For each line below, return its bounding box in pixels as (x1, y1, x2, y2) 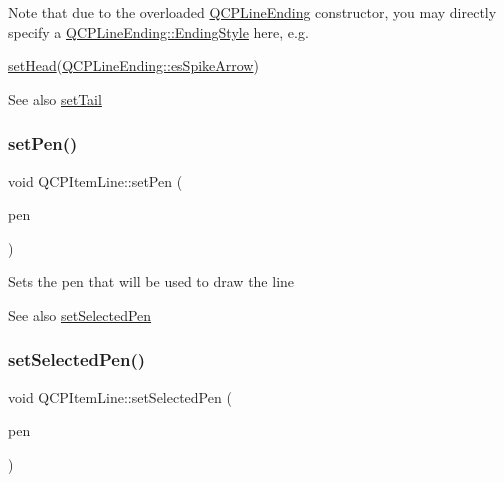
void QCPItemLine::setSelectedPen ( (8, 386, 232, 407)
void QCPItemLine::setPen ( (8, 170, 183, 191)
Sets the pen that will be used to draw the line (8, 271, 295, 292)
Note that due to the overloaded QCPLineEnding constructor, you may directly (8, 2, 497, 22)
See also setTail (8, 88, 102, 109)
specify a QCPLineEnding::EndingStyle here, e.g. (8, 21, 309, 42)
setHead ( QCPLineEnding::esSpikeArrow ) (8, 55, 259, 76)
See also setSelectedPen (8, 304, 152, 325)
